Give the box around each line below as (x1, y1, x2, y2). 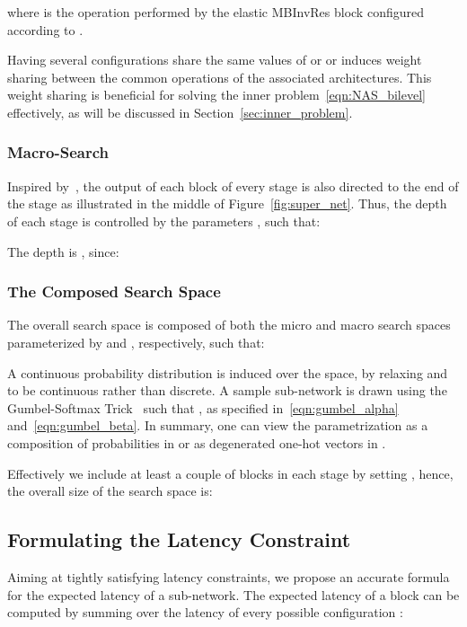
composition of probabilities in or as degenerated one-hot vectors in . (7, 433, 386, 452)
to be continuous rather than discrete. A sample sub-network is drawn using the (7, 381, 447, 400)
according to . (7, 20, 84, 39)
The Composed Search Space (7, 280, 221, 303)
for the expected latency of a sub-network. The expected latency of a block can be (7, 585, 460, 604)
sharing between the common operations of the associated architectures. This (7, 67, 432, 86)
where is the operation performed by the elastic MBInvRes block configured (7, 3, 424, 21)
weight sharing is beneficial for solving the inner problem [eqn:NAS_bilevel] (7, 85, 426, 104)
